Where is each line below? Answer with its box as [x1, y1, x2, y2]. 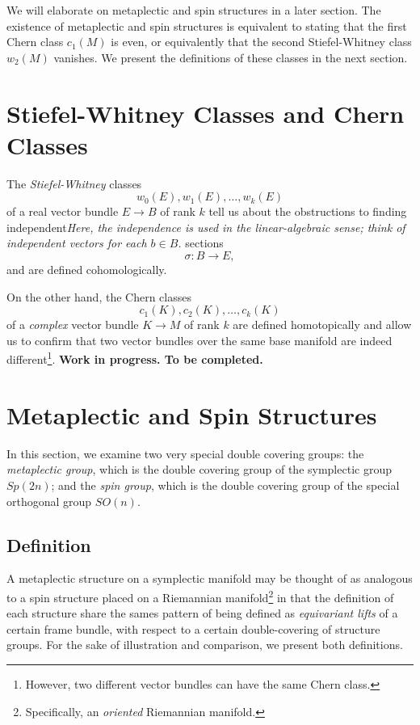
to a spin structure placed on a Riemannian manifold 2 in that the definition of [6, 586, 394, 605]
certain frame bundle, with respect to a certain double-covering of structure [6, 620, 380, 637]
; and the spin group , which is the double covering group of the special [51, 477, 400, 493]
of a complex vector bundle [6, 316, 139, 333]
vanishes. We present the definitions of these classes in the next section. [53, 48, 408, 65]
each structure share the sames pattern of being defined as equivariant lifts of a [6, 605, 398, 622]
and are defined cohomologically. [6, 261, 167, 278]
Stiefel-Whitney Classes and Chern [6, 96, 405, 129]
